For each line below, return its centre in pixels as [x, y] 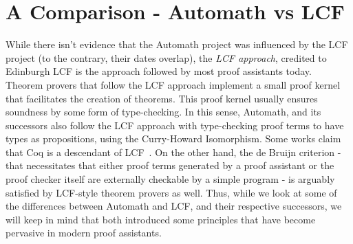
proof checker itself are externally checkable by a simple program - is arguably [170, 179]
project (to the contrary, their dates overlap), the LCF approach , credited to [166, 57]
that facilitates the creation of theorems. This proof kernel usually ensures [162, 98]
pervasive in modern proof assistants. [84, 233]
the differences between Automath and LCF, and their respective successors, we [174, 206]
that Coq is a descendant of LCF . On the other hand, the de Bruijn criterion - [173, 152]
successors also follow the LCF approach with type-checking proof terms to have [175, 125]
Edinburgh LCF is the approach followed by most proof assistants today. [159, 71]
